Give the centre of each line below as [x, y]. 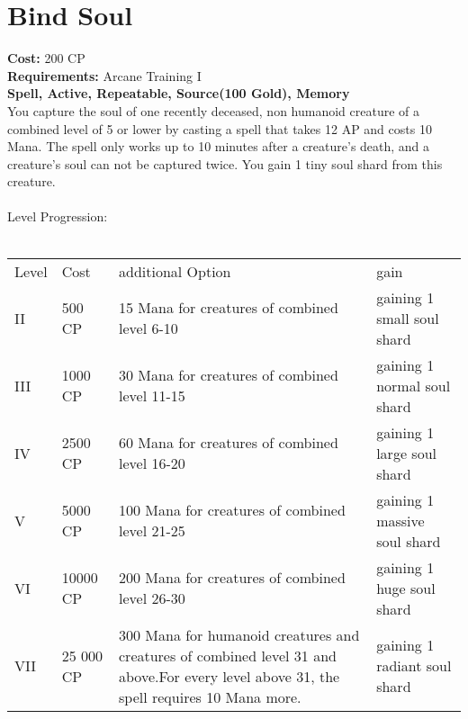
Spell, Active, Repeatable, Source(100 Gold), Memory [179, 93]
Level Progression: [58, 216]
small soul [408, 318]
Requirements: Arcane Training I [104, 75]
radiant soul [414, 666]
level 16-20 [152, 463]
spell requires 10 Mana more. [210, 697]
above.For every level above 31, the [229, 676]
